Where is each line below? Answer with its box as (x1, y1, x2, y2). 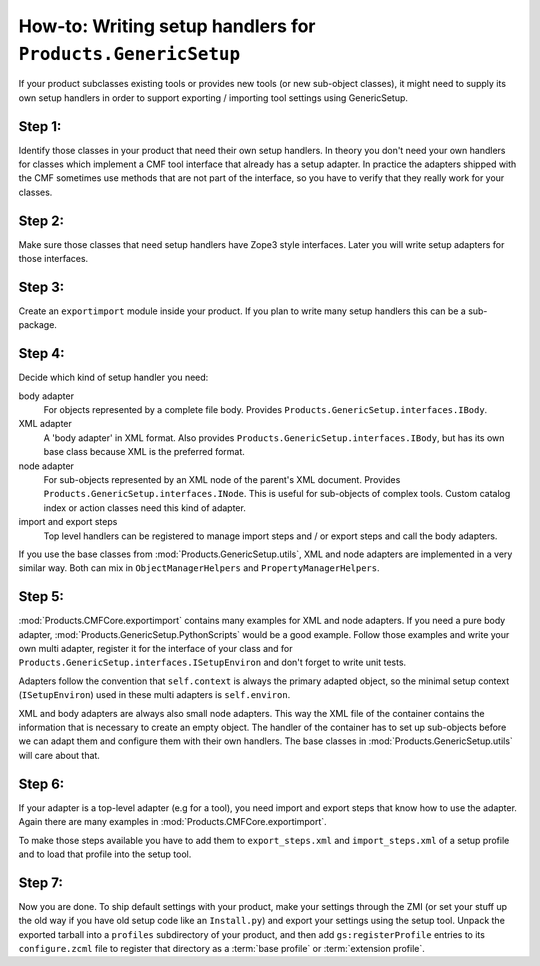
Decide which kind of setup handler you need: (18, 371, 209, 384)
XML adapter (18, 418, 72, 430)
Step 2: (18, 212, 65, 229)
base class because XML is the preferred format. (43, 446, 245, 458)
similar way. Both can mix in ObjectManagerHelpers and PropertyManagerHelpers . (18, 562, 380, 574)
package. (18, 319, 57, 331)
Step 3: (18, 278, 65, 295)
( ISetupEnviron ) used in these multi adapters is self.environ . (18, 689, 291, 701)
